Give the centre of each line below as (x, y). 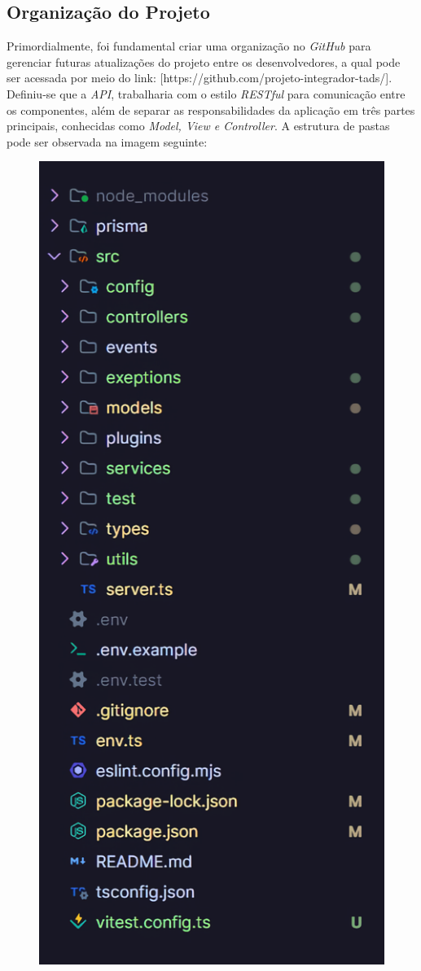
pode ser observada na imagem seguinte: (107, 141)
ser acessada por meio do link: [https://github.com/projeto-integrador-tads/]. (200, 78)
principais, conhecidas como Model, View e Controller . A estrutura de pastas (198, 126)
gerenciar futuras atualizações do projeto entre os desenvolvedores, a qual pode (204, 61)
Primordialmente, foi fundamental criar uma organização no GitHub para (189, 46)
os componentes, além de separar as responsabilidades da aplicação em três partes (211, 109)
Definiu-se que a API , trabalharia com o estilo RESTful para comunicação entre (206, 93)
